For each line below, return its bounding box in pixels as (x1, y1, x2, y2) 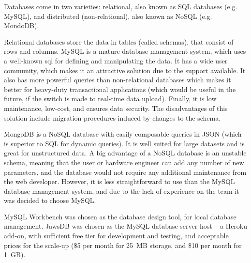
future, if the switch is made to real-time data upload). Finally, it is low (4, 93, 217, 104)
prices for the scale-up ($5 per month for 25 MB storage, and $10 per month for (4, 240, 242, 250)
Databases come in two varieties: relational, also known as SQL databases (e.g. (4, 1, 237, 11)
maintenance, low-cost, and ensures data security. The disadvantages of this (4, 103, 228, 113)
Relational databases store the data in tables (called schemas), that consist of (4, 36, 234, 46)
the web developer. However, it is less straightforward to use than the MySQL (4, 176, 235, 186)
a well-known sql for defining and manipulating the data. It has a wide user (4, 55, 228, 65)
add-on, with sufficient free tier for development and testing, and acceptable (4, 231, 229, 241)
